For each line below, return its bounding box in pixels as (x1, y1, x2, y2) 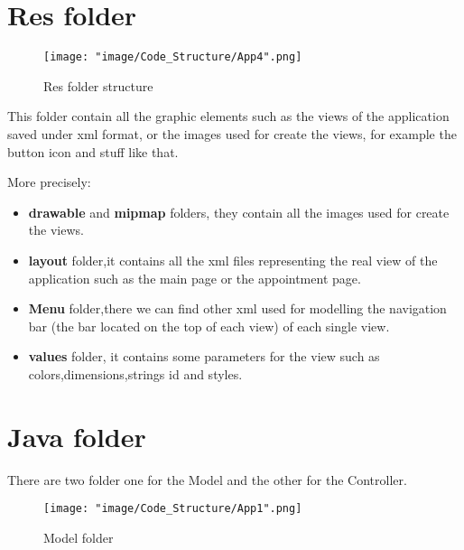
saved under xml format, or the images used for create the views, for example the (7, 124, 457, 143)
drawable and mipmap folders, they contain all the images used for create (28, 202, 450, 221)
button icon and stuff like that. (7, 142, 179, 161)
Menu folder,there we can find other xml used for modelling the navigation (28, 299, 447, 318)
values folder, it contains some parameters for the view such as (28, 347, 380, 366)
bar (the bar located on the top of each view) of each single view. (28, 316, 390, 335)
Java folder (7, 417, 146, 454)
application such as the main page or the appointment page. (28, 268, 361, 287)
